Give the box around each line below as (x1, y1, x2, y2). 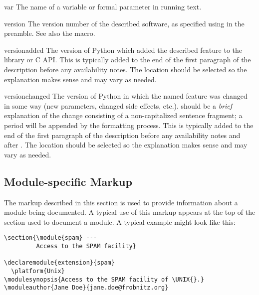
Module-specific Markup (4, 173, 132, 189)
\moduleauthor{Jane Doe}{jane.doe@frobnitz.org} (4, 284, 169, 292)
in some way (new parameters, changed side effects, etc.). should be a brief (4, 100, 233, 111)
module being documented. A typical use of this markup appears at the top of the (4, 207, 256, 217)
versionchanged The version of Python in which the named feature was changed (4, 91, 248, 101)
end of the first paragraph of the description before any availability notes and (4, 130, 241, 140)
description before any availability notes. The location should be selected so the (4, 64, 247, 74)
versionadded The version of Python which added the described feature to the (4, 44, 242, 55)
